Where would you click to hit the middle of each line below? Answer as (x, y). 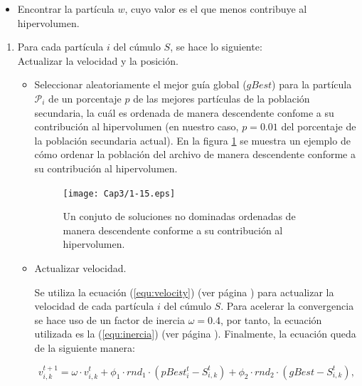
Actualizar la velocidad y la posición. (98, 60)
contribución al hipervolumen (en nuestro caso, (137, 126)
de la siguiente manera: (85, 347)
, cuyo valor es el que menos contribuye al (216, 9)
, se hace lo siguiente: (216, 47)
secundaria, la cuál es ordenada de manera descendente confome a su (184, 112)
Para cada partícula (60, 47)
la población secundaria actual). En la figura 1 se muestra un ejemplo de (192, 140)
